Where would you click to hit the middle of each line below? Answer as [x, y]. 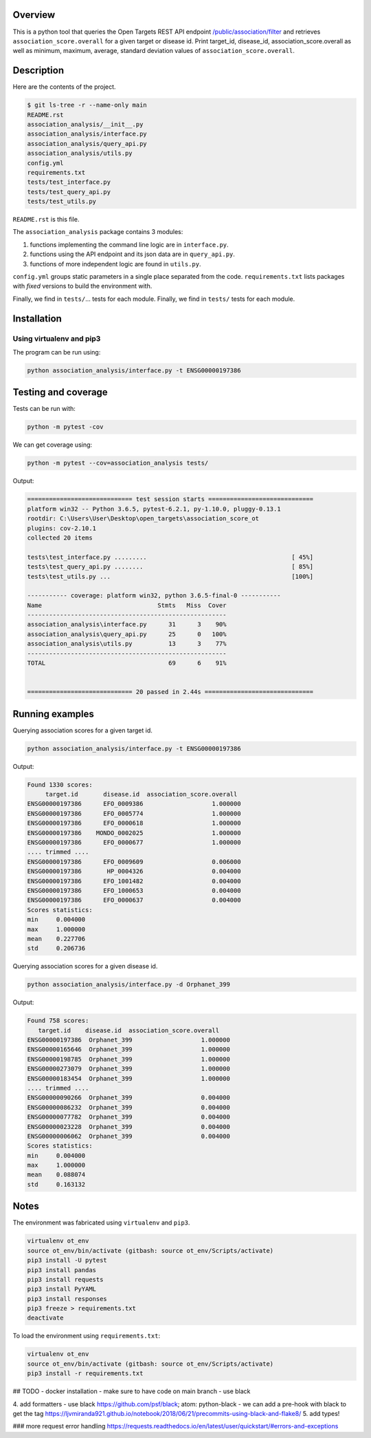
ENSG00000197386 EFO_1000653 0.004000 [134, 890]
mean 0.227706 [56, 939]
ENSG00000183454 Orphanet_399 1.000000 [128, 1078]
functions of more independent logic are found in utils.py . [115, 264]
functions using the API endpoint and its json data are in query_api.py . [132, 254]
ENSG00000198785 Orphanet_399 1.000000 [128, 1059]
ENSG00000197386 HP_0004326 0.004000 [134, 871]
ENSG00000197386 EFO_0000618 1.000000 [134, 823]
